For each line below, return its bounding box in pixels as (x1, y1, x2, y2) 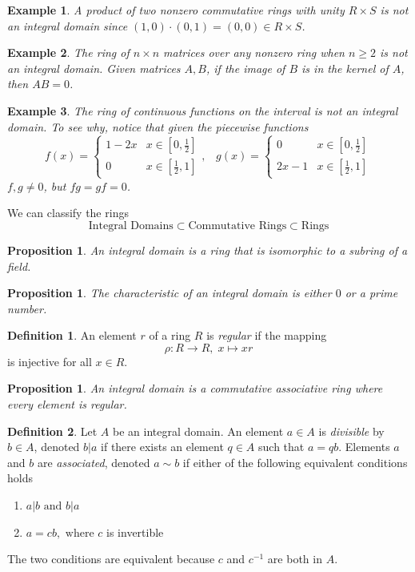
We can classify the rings (7, 204, 129, 221)
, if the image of (206, 59, 285, 76)
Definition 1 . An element (7, 327, 137, 344)
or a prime (345, 284, 398, 301)
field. (7, 257, 31, 274)
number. (7, 300, 47, 316)
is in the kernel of (301, 59, 389, 76)
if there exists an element (101, 438, 224, 455)
